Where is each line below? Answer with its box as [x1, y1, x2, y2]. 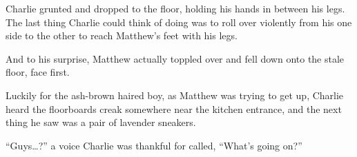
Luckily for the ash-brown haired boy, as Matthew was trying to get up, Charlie [6, 87, 344, 102]
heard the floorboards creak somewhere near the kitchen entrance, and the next [6, 101, 342, 116]
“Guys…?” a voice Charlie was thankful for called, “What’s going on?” [6, 138, 302, 152]
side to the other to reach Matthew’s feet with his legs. [6, 28, 238, 43]
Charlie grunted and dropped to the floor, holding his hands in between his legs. [6, 1, 345, 15]
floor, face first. [6, 65, 70, 79]
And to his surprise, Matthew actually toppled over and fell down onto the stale [6, 51, 345, 65]
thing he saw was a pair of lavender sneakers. [6, 115, 196, 129]
